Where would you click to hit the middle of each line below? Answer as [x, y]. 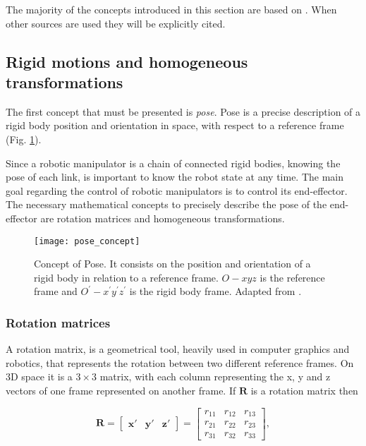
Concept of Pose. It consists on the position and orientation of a [172, 264]
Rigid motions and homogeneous [127, 61]
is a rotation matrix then [304, 390]
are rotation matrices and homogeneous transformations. [163, 218]
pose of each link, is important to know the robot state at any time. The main [175, 177]
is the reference [292, 277]
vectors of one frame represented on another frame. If [121, 390]
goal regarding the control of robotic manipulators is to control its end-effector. [177, 190]
